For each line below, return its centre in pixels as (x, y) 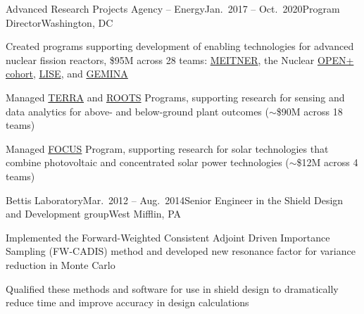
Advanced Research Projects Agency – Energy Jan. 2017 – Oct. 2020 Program (173, 8)
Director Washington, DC (59, 22)
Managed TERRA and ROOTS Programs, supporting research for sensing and (175, 97)
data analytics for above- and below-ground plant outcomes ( (137, 111)
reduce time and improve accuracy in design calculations (127, 302)
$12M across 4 (327, 162)
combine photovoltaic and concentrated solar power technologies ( (148, 162)
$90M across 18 (309, 111)
